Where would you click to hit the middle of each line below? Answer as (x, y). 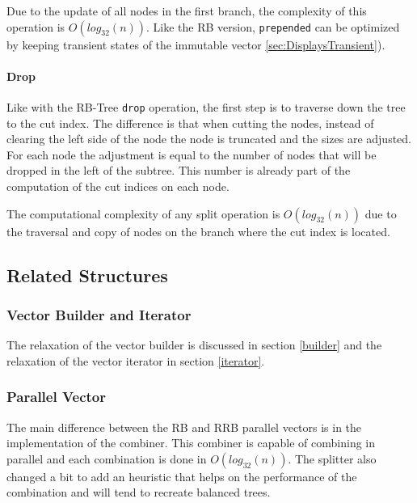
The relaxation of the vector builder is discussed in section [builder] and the (194, 345)
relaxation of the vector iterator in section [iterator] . (136, 360)
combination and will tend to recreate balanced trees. (139, 492)
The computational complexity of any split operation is (143, 213)
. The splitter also (332, 458)
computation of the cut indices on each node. (118, 186)
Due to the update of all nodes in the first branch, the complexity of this (187, 11)
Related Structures (87, 275)
